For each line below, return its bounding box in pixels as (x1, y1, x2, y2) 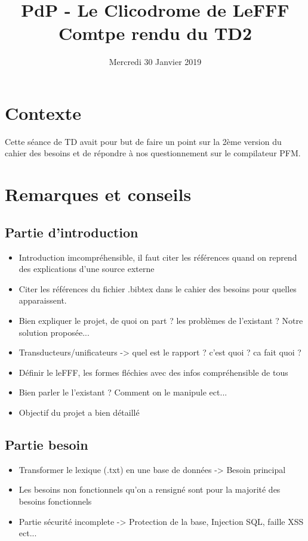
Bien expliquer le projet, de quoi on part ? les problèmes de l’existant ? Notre (19, 314, 303, 326)
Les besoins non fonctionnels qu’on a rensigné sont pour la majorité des (19, 483, 281, 496)
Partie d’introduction (5, 222, 138, 241)
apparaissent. (19, 294, 67, 307)
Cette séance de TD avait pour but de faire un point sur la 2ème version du (5, 135, 282, 147)
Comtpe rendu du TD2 (58, 21, 252, 45)
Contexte (5, 100, 81, 125)
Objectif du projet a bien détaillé (19, 406, 140, 418)
